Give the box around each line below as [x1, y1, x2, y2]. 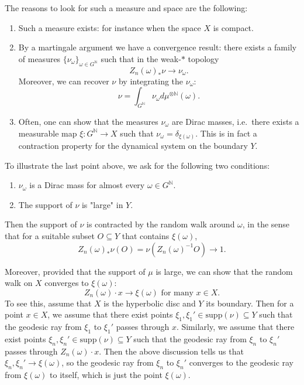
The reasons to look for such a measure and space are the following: [5, 2, 248, 13]
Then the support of [5, 218, 77, 230]
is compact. [213, 21, 254, 33]
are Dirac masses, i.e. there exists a [171, 115, 299, 127]
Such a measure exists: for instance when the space [18, 21, 201, 33]
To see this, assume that [5, 297, 92, 309]
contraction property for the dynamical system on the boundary [18, 139, 248, 152]
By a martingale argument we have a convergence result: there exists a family [18, 41, 297, 53]
